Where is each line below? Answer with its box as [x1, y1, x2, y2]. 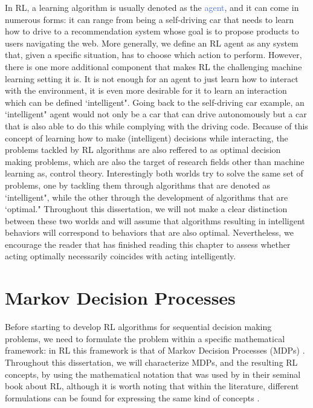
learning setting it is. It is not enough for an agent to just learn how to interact [5, 72, 298, 85]
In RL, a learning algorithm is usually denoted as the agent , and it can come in [5, 1, 299, 13]
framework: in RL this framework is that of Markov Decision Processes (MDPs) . [5, 344, 305, 357]
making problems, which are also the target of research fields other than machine [5, 155, 305, 167]
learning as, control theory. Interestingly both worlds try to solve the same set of [5, 167, 303, 180]
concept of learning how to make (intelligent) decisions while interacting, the [5, 131, 288, 144]
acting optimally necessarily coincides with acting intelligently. [5, 250, 236, 262]
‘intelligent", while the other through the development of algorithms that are [5, 190, 288, 203]
